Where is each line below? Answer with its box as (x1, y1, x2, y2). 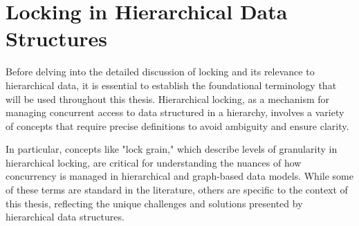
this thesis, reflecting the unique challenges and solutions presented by (6, 196, 303, 210)
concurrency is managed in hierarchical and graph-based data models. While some (6, 169, 353, 183)
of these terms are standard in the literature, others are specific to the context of (6, 182, 348, 197)
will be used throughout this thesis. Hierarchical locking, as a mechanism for (6, 91, 330, 106)
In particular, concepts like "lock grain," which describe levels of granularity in (6, 142, 338, 156)
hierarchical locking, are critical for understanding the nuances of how (6, 155, 302, 169)
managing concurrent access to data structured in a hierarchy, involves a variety (6, 105, 344, 120)
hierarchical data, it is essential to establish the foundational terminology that (6, 77, 337, 92)
